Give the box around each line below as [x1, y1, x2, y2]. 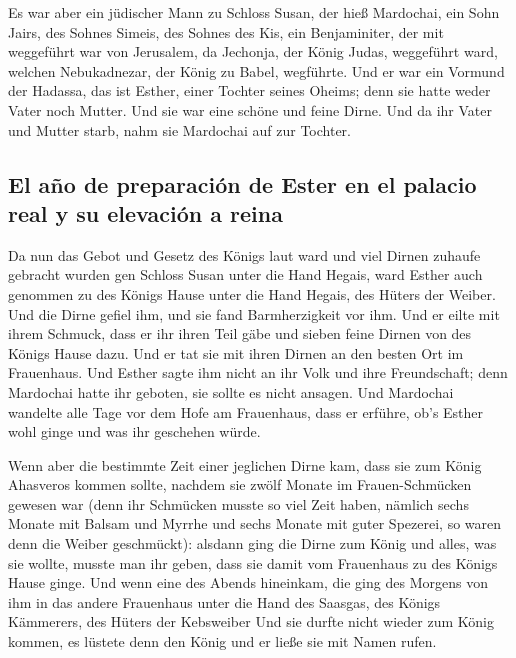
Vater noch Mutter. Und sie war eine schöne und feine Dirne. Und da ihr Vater [8, 99, 492, 120]
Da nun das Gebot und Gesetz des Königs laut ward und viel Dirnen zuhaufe [8, 244, 481, 265]
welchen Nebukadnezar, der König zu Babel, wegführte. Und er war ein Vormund [8, 60, 505, 81]
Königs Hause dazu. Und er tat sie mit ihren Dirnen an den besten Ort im [8, 342, 464, 363]
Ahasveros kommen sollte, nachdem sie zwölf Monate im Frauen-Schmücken [8, 474, 472, 495]
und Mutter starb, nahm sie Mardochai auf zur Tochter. [8, 119, 351, 140]
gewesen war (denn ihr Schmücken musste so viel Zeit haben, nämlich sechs [8, 493, 469, 514]
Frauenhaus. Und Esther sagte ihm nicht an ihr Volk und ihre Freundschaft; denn [8, 362, 508, 383]
